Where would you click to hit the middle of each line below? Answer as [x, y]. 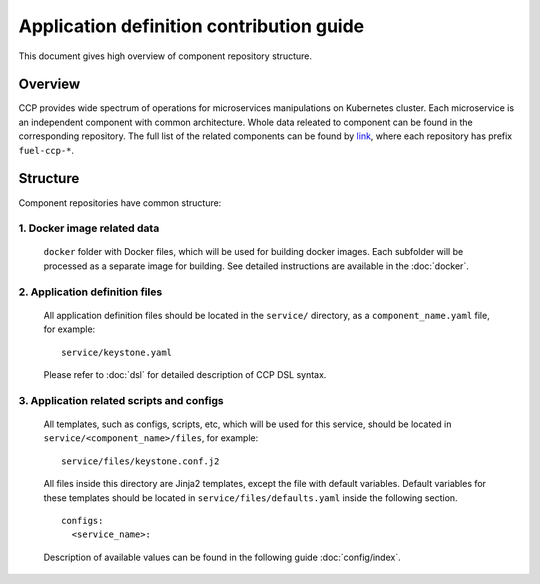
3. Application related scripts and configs [121, 400]
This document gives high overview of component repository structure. [165, 56]
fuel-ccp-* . [46, 150]
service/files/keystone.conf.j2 [140, 461]
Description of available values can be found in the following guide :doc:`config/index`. [222, 557]
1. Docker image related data [89, 228]
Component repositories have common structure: [120, 202]
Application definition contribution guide [191, 26]
